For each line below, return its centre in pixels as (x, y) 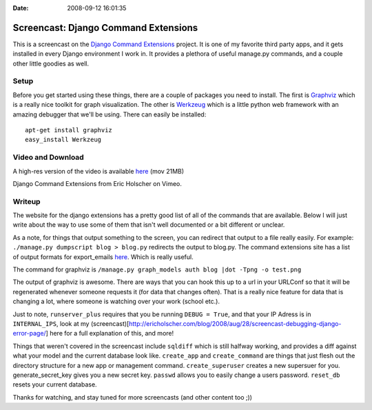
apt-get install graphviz (69, 130)
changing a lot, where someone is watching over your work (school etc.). (116, 301)
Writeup (27, 201)
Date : (21, 8)
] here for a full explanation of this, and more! (110, 334)
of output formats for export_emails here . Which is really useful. (103, 257)
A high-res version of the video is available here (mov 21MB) (99, 171)
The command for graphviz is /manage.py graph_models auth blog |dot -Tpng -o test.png (157, 269)
